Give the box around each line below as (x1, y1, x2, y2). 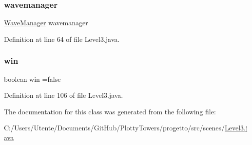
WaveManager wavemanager (4, 18, 88, 28)
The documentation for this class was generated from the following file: (4, 106, 216, 116)
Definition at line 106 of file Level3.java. (4, 90, 123, 100)
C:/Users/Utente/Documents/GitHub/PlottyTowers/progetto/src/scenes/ (4, 123, 225, 133)
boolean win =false (4, 73, 61, 84)
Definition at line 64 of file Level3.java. (4, 34, 120, 44)
